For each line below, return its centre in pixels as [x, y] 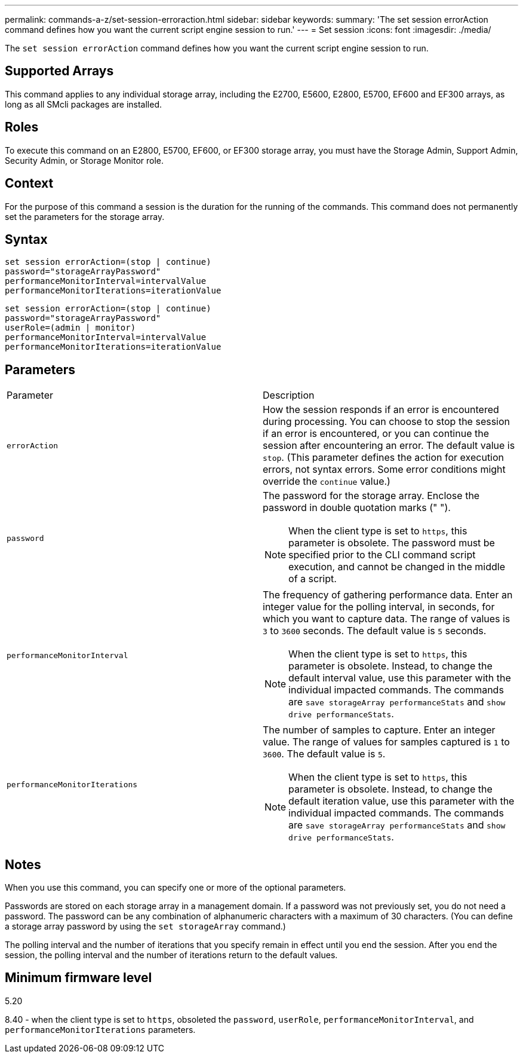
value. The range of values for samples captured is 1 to [386, 742]
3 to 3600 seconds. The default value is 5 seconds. [375, 631]
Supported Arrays [59, 71]
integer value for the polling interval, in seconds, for [379, 607]
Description [289, 395]
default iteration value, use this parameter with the [402, 801]
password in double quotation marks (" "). [357, 508]
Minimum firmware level [79, 978]
